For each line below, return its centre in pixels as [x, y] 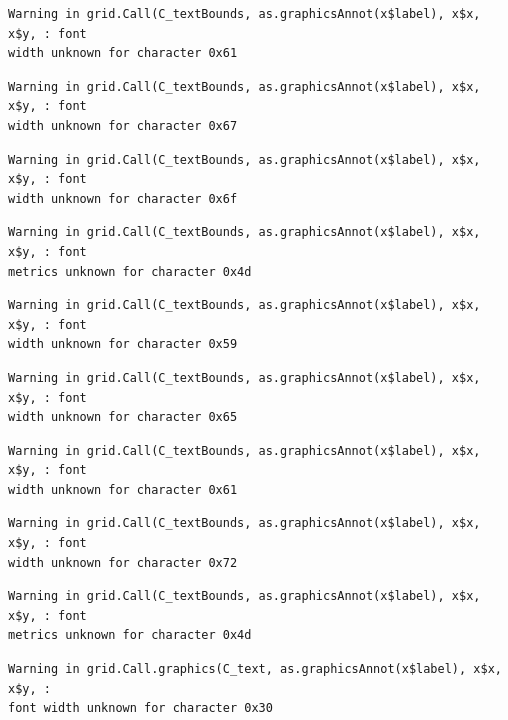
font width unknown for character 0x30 [140, 708]
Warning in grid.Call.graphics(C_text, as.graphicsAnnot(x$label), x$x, [255, 669]
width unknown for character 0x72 [123, 562]
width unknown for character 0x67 [123, 125]
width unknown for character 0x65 [123, 417]
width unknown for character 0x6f [123, 198]
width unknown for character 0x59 [123, 344]
